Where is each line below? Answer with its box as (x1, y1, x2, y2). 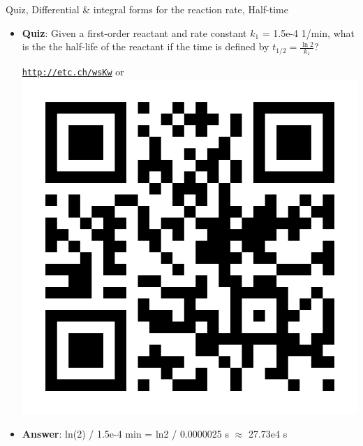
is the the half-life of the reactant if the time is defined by (22, 39, 269, 54)
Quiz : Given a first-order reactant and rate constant (22, 25, 247, 40)
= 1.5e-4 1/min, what (262, 25, 355, 40)
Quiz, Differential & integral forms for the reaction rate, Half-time (6, 2, 288, 16)
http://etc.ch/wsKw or (22, 64, 124, 79)
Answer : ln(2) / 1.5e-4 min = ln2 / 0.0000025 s (22, 426, 229, 440)
